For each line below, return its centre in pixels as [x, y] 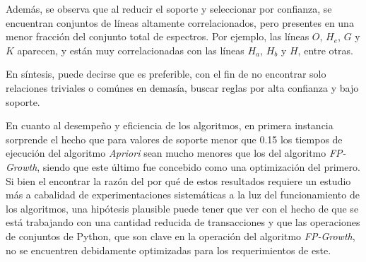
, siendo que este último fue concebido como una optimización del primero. [199, 166]
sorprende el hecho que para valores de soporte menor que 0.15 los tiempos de [174, 139]
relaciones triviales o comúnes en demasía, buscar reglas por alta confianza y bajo [182, 87]
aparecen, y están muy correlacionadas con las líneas [131, 50]
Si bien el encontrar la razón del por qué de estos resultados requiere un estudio [178, 180]
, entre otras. [325, 50]
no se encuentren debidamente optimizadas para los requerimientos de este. [169, 250]
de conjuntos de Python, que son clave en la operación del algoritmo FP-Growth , [181, 236]
